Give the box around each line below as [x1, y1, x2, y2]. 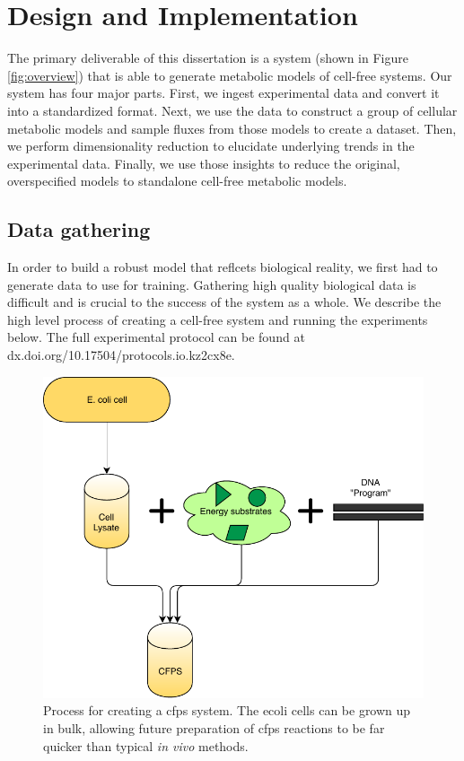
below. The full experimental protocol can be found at [7, 328, 305, 346]
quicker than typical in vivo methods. [43, 736, 249, 755]
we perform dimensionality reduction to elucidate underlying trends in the [7, 136, 415, 155]
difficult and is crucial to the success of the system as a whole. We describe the [7, 293, 442, 311]
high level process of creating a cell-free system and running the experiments [7, 310, 428, 328]
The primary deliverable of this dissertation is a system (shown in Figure [7, 48, 408, 67]
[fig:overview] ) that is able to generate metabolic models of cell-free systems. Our [7, 66, 452, 84]
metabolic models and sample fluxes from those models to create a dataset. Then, [7, 118, 457, 137]
